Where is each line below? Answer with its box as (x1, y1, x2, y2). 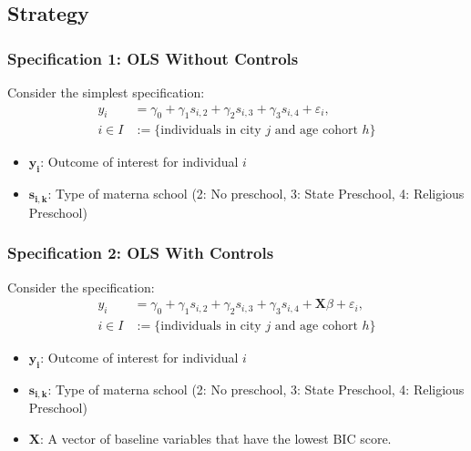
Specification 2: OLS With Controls (7, 241, 274, 264)
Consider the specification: (7, 277, 155, 296)
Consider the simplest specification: (7, 83, 205, 101)
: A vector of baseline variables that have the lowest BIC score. (39, 428, 392, 447)
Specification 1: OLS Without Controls (7, 46, 299, 69)
